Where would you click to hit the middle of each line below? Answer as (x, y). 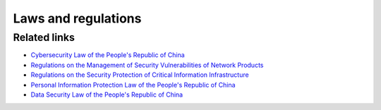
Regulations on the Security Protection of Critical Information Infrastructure (140, 75)
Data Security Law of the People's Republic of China (107, 94)
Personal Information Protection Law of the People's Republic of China (133, 85)
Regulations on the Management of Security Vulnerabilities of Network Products (147, 65)
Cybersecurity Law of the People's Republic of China (108, 55)
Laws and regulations (77, 18)
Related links (44, 37)
